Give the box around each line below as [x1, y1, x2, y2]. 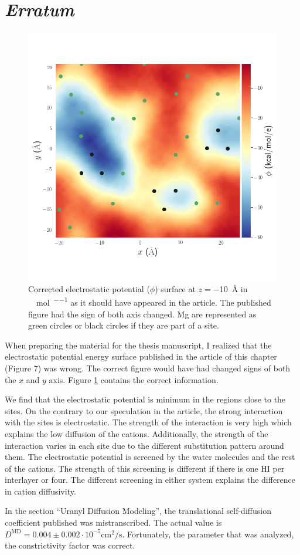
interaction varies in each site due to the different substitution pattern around [5, 439, 284, 451]
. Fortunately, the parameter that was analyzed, [122, 527, 294, 540]
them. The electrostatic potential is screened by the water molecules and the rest [5, 451, 295, 463]
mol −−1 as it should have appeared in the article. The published [36, 295, 271, 308]
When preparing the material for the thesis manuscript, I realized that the [5, 339, 272, 351]
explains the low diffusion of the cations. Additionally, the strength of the [5, 427, 268, 439]
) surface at [155, 282, 196, 295]
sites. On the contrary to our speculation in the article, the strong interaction [5, 404, 283, 417]
